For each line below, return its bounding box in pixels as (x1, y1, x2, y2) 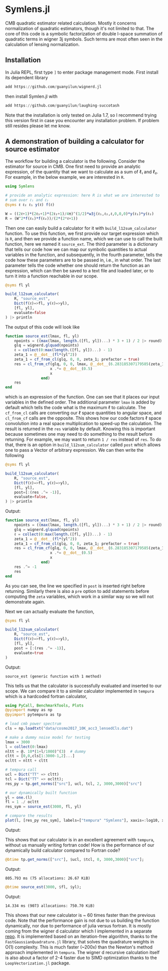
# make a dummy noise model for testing (5, 735, 91, 740)
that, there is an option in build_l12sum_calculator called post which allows (5, 442, 161, 448)
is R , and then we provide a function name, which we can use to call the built (5, 235, 162, 241)
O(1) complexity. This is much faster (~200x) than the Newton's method (5, 944, 153, 950)
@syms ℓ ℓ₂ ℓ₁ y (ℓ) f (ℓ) (5, 202, 55, 207)
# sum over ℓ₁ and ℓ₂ (5, 198, 49, 203)
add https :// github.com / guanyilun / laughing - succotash (5, 103, 120, 108)
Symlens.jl (5, 4, 50, 15)
